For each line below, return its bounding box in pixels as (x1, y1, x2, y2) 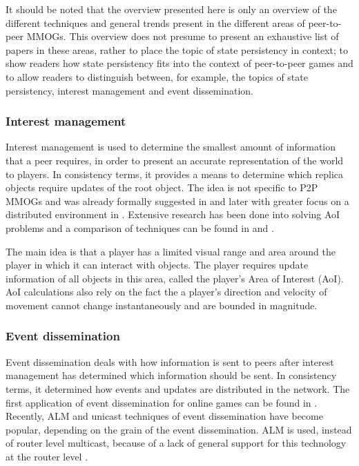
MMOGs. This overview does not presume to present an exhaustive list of (26, 29, 339, 43)
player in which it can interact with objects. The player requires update (6, 258, 309, 272)
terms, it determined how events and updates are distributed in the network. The (6, 381, 350, 396)
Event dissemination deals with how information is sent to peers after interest (6, 354, 334, 369)
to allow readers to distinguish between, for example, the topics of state (6, 69, 308, 84)
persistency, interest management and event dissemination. (6, 83, 254, 97)
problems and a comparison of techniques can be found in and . (6, 220, 274, 235)
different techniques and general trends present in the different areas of (6, 15, 305, 30)
